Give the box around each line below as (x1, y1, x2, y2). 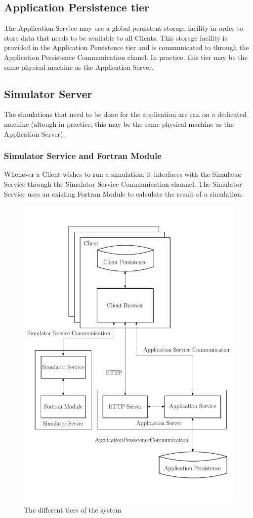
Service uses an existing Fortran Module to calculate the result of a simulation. (4, 188, 243, 199)
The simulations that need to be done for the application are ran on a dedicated (4, 109, 247, 119)
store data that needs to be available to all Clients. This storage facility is (4, 32, 228, 43)
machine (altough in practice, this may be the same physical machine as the (4, 118, 234, 129)
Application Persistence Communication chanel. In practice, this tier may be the (4, 52, 248, 62)
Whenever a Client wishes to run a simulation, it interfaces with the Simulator (4, 169, 242, 179)
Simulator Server (4, 86, 92, 101)
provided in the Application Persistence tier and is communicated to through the (4, 42, 249, 52)
